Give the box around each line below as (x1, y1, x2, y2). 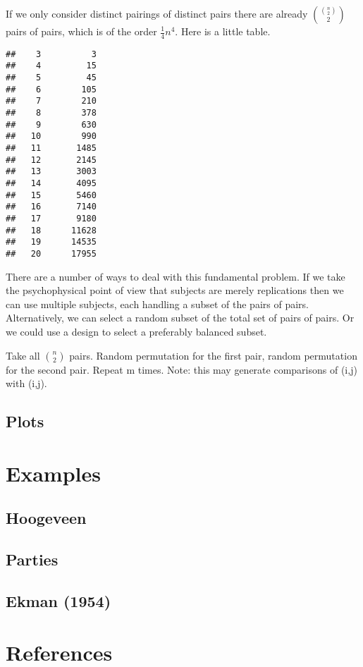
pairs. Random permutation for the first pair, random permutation (69, 348, 357, 362)
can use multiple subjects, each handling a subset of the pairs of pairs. (6, 296, 309, 311)
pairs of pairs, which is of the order (6, 24, 157, 38)
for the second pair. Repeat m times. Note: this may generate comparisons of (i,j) (6, 362, 357, 377)
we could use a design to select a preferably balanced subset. (6, 324, 267, 339)
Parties (6, 549, 59, 570)
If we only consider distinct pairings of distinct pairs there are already (6, 6, 308, 20)
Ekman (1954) (6, 589, 111, 611)
